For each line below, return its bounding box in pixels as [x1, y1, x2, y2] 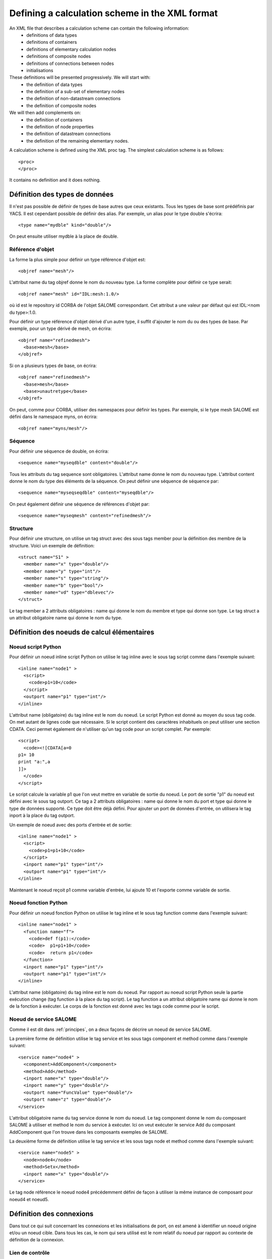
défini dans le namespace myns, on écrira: [9, 413, 98, 420]
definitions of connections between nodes [26, 60, 114, 66]
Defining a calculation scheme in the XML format [9, 8, 218, 19]
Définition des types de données [9, 190, 114, 199]
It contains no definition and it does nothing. [9, 177, 101, 183]
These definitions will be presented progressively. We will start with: [9, 75, 151, 81]
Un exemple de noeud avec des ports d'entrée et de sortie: [9, 821, 132, 828]
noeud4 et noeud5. [9, 1196, 49, 1202]
